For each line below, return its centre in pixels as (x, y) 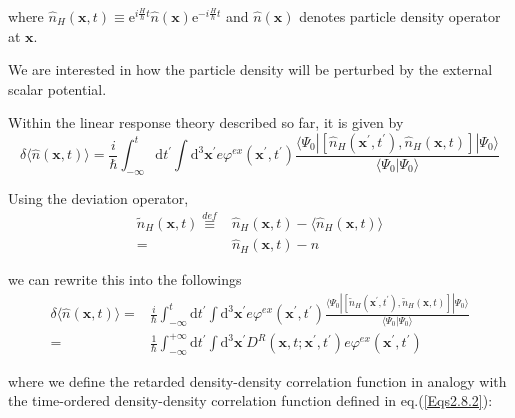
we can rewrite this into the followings (125, 279)
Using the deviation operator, (98, 198)
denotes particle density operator (400, 16)
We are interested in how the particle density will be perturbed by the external (250, 69)
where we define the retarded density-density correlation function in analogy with (257, 380)
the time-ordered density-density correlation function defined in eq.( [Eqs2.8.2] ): (250, 400)
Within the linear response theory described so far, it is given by (206, 122)
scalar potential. (57, 88)
